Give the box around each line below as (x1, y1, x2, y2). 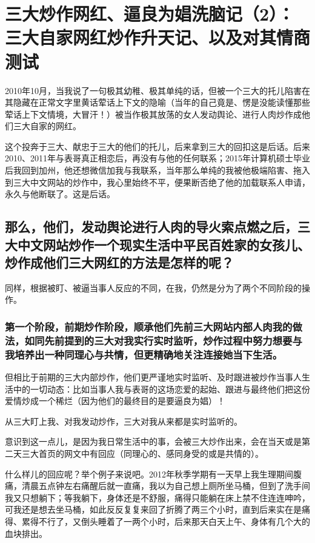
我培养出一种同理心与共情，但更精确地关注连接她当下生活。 (5, 346, 283, 362)
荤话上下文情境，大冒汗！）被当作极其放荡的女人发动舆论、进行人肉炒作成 (5, 107, 302, 120)
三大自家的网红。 (13, 120, 81, 132)
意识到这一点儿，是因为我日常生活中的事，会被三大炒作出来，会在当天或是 (5, 435, 302, 448)
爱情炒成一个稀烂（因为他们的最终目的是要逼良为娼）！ (5, 394, 225, 407)
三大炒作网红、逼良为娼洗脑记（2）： (5, 1, 295, 26)
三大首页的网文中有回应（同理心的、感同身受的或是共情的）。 (21, 447, 264, 460)
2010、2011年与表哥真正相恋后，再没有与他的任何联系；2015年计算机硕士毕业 (5, 152, 310, 164)
